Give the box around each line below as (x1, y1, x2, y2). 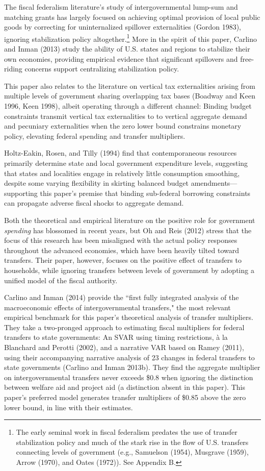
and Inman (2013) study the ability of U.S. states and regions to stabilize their (4, 43, 250, 54)
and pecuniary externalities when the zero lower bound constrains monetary (4, 120, 242, 131)
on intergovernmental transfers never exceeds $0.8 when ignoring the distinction (4, 371, 253, 382)
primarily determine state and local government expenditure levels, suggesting (4, 157, 248, 168)
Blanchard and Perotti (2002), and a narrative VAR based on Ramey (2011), (4, 342, 244, 353)
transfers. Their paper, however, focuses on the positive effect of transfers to (4, 255, 242, 265)
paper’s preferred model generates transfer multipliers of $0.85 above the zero (4, 392, 246, 403)
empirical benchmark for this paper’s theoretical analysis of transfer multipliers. (4, 312, 253, 323)
